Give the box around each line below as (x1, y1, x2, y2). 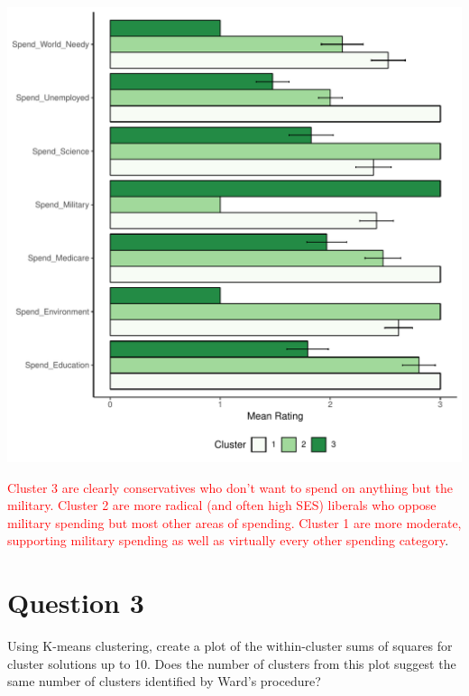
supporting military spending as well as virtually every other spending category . (7, 531, 449, 550)
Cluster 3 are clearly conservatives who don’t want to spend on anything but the (7, 478, 453, 496)
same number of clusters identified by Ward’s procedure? (7, 672, 321, 691)
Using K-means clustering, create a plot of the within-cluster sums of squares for (7, 636, 453, 655)
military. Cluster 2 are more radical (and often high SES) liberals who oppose (7, 496, 437, 515)
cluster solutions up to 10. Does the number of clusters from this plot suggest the (7, 654, 456, 673)
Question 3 (7, 584, 144, 621)
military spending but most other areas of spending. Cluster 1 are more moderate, (7, 513, 462, 532)
